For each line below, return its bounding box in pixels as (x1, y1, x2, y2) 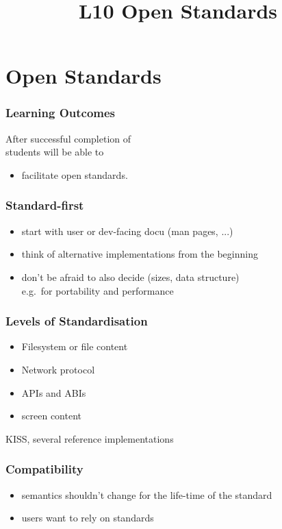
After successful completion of (5, 131, 131, 145)
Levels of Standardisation (5, 312, 148, 330)
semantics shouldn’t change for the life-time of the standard (21, 487, 272, 502)
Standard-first (5, 197, 84, 214)
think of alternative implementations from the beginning (21, 247, 258, 261)
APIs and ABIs (21, 385, 86, 399)
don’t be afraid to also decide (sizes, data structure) (21, 269, 240, 284)
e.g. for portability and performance (21, 283, 174, 297)
